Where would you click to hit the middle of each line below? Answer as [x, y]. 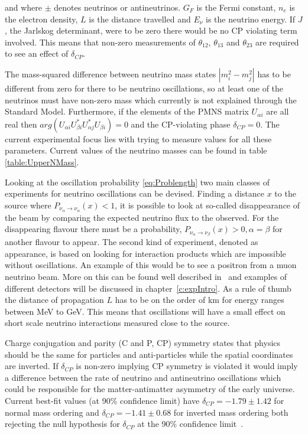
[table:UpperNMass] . [42, 161]
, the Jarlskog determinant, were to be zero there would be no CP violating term [151, 30]
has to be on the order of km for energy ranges [200, 300]
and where [24, 7]
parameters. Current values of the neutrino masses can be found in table [136, 150]
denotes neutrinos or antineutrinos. [117, 7]
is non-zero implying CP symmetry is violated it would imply [187, 366]
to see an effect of [37, 53]
